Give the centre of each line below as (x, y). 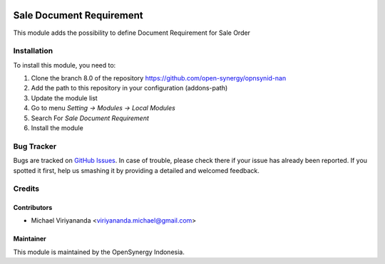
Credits (26, 189)
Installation (33, 51)
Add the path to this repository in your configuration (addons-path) (129, 88)
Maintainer (30, 239)
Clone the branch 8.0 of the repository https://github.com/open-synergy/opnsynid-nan (159, 78)
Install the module (57, 128)
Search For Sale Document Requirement (90, 118)
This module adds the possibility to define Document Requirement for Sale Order (132, 33)
